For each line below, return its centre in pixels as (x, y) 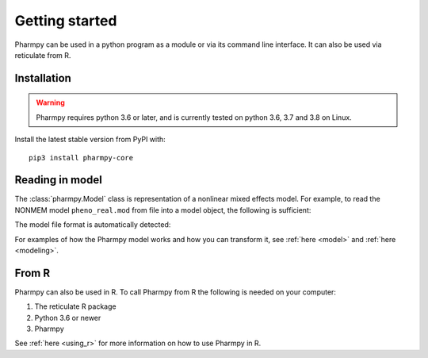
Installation (43, 78)
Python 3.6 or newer (68, 318)
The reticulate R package (75, 306)
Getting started (66, 21)
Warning (50, 102)
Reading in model (58, 180)
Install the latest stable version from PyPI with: (90, 140)
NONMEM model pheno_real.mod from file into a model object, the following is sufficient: (163, 210)
